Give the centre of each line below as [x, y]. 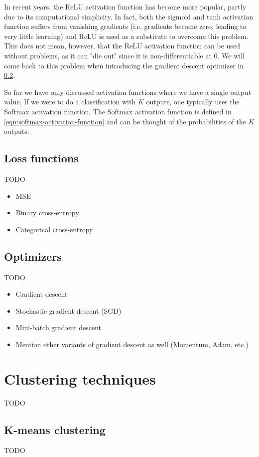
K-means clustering [55, 429]
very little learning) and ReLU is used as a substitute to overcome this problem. [126, 36]
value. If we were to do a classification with [70, 102]
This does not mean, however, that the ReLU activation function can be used [122, 46]
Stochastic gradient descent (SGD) [68, 310]
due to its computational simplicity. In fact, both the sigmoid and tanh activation [129, 16]
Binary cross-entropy [47, 213]
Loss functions [41, 158]
